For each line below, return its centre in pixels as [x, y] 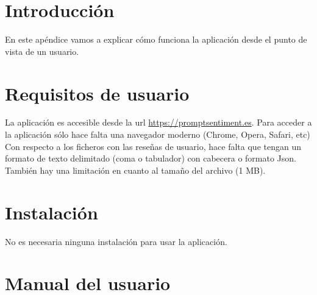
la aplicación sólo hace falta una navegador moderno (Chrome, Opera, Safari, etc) [158, 134]
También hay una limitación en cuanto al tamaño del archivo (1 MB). [135, 170]
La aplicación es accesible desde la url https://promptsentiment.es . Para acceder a [158, 122]
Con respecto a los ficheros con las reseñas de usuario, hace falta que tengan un [153, 146]
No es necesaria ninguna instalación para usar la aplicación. [116, 241]
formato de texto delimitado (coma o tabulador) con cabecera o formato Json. [151, 158]
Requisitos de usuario [97, 93]
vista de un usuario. [42, 51]
